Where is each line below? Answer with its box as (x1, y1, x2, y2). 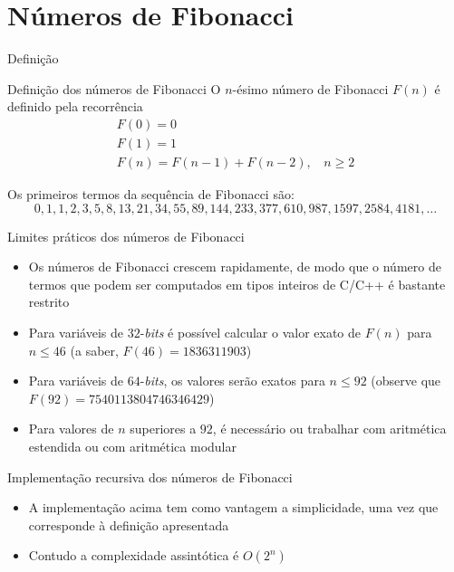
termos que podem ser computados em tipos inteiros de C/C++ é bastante (28, 274, 446, 293)
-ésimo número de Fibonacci (232, 79, 389, 98)
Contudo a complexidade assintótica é (28, 546, 239, 565)
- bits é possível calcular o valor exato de (140, 322, 362, 341)
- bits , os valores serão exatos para (140, 371, 325, 390)
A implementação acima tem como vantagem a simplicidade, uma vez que (28, 498, 439, 517)
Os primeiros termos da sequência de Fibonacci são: (7, 185, 295, 203)
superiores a (130, 419, 197, 438)
